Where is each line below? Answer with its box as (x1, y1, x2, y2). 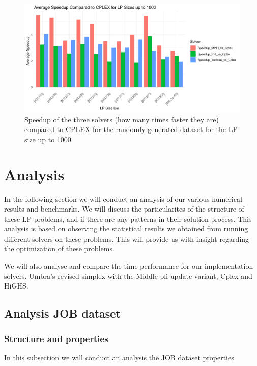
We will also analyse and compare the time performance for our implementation (4, 260, 253, 271)
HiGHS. (4, 280, 28, 291)
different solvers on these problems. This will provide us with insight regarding (4, 233, 249, 244)
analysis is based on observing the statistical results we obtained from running (4, 223, 248, 234)
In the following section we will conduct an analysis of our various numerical (4, 193, 242, 204)
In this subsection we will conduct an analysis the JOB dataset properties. (4, 352, 236, 362)
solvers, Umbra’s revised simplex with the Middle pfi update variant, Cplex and (4, 270, 252, 281)
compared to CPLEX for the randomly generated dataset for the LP (24, 124, 238, 135)
